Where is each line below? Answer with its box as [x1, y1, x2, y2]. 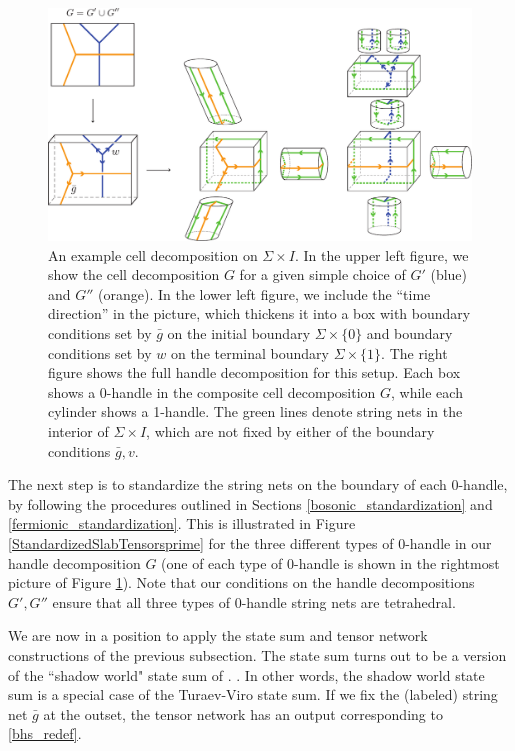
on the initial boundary [167, 323, 311, 344]
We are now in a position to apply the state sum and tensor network [8, 625, 428, 646]
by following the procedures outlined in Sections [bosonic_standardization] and [8, 493, 493, 514]
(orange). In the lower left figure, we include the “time [98, 283, 431, 304]
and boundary [366, 323, 453, 344]
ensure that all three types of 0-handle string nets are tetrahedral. [52, 591, 456, 612]
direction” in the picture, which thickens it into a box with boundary [48, 303, 471, 324]
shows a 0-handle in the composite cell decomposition [48, 381, 376, 402]
